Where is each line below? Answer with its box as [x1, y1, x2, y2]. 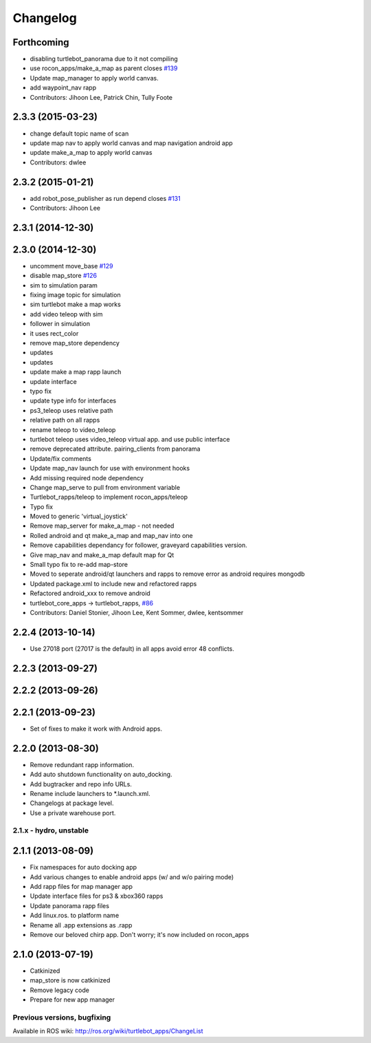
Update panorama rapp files [30, 901, 110, 910]
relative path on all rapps [30, 416, 100, 424]
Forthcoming [12, 36, 69, 48]
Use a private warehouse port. [30, 808, 116, 817]
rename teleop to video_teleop [30, 425, 116, 433]
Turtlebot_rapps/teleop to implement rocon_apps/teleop [30, 493, 188, 502]
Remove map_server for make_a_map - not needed [30, 521, 175, 530]
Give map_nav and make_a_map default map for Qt [30, 550, 175, 559]
